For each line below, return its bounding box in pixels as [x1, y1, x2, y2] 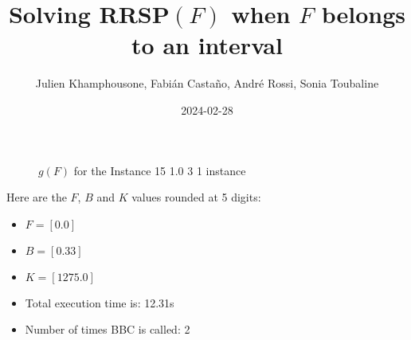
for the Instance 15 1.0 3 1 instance [73, 162, 246, 178]
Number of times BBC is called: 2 [25, 321, 190, 338]
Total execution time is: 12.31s [25, 294, 174, 311]
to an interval [131, 29, 283, 61]
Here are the [6, 189, 67, 205]
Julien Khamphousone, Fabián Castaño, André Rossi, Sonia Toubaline [35, 75, 379, 92]
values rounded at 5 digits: [131, 189, 261, 205]
